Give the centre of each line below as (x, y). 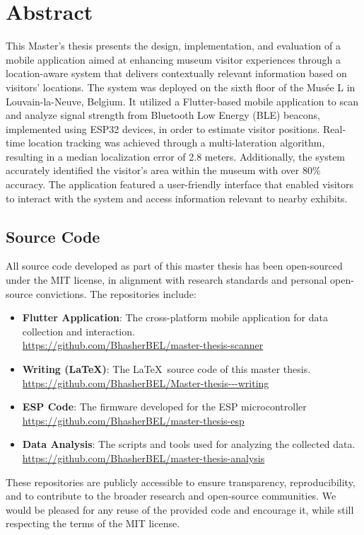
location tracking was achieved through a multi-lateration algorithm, (176, 143)
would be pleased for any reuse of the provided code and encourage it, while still (180, 509)
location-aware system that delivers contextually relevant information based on (176, 73)
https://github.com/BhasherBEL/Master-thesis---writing (146, 382)
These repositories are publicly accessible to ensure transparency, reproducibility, (181, 482)
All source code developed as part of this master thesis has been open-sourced (174, 266)
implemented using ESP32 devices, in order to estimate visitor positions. (163, 128)
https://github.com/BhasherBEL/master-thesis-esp (133, 420)
